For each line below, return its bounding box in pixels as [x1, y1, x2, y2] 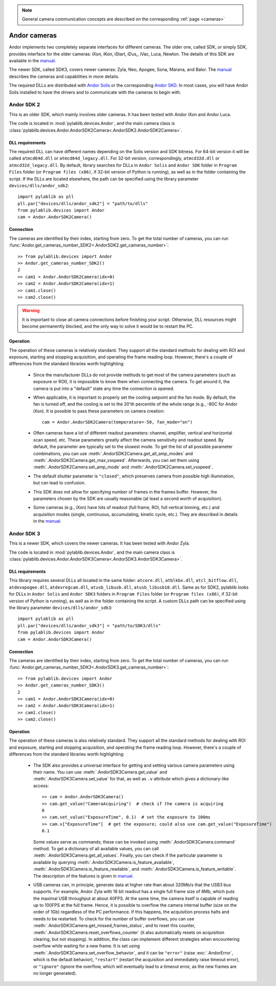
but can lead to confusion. [33, 480, 86, 486]
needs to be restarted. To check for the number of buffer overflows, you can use [33, 916, 195, 921]
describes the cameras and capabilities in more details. [9, 73, 120, 79]
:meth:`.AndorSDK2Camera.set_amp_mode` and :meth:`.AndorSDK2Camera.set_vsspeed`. [33, 464, 213, 470]
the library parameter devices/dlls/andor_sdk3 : [9, 605, 113, 611]
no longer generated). [33, 970, 77, 976]
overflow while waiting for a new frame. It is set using [33, 943, 140, 949]
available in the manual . [9, 58, 56, 64]
